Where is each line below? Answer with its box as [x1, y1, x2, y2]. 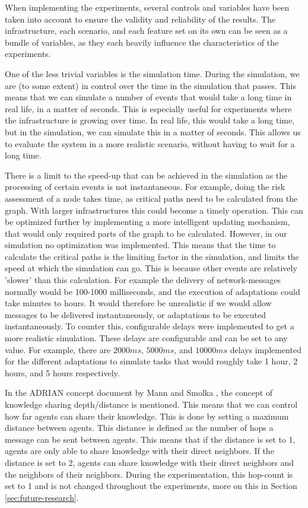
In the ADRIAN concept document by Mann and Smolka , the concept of [5, 386, 273, 399]
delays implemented [230, 343, 301, 355]
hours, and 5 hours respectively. [5, 366, 120, 379]
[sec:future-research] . [5, 491, 79, 503]
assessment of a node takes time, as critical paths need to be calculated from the [5, 192, 298, 204]
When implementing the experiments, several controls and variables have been [5, 1, 290, 13]
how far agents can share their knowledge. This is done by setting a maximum [5, 409, 289, 422]
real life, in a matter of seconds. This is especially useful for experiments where [5, 102, 292, 115]
